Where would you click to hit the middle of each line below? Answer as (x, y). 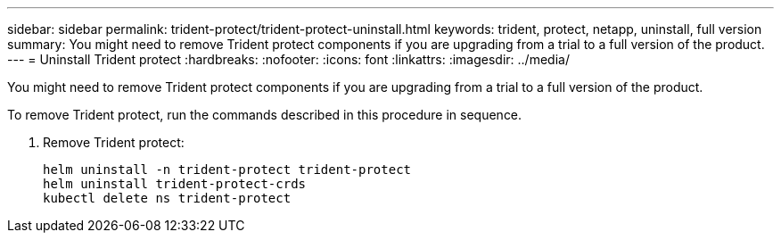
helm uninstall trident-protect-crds (175, 184)
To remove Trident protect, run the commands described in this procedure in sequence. (265, 115)
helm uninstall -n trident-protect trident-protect (227, 170)
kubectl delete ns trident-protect (167, 198)
